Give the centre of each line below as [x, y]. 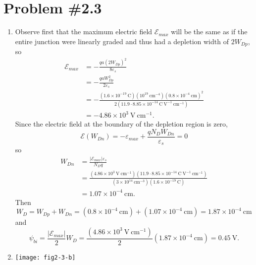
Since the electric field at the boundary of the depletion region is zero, [121, 124]
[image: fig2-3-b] [45, 257]
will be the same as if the [209, 32]
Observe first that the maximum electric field [84, 32]
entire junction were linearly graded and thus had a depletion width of [122, 41]
